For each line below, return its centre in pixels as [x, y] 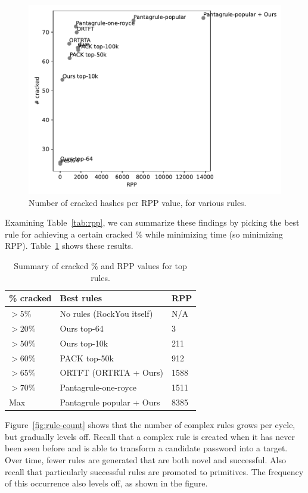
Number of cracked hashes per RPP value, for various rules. [138, 202]
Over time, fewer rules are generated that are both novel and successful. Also [145, 459]
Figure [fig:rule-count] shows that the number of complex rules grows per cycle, [150, 425]
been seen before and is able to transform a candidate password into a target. [146, 448]
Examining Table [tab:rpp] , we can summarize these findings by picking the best [152, 222]
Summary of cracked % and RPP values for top [100, 265]
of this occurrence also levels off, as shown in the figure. [106, 483]
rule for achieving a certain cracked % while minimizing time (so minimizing [144, 234]
